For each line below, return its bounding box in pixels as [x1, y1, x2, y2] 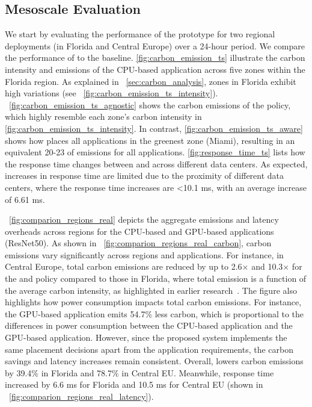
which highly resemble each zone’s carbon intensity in [5, 110, 202, 123]
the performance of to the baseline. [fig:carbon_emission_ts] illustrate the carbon [5, 51, 305, 64]
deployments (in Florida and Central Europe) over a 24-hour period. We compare [5, 39, 305, 52]
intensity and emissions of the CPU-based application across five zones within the [5, 63, 305, 75]
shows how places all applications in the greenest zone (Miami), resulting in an [5, 134, 295, 146]
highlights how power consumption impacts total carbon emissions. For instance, [5, 296, 302, 308]
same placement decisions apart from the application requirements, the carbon [5, 343, 293, 355]
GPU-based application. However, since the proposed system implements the [5, 331, 287, 344]
